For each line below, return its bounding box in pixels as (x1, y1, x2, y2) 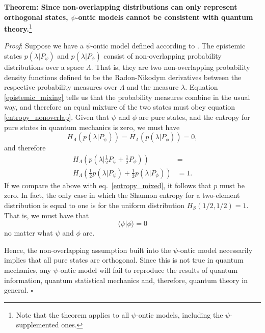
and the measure (127, 82, 179, 92)
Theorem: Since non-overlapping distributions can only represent (4, 2, 237, 12)
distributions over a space (4, 62, 84, 72)
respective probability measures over (4, 82, 118, 92)
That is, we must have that (4, 210, 89, 220)
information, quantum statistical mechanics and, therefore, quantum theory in (4, 274, 248, 285)
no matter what (4, 227, 53, 238)
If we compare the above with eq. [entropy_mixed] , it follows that (4, 180, 211, 190)
